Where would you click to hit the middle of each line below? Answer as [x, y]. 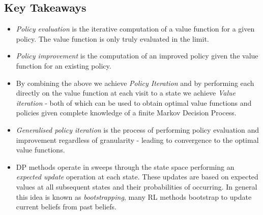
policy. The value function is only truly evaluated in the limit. [112, 38]
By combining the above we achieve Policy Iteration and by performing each [135, 83]
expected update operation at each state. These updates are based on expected [137, 177]
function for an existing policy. [64, 65]
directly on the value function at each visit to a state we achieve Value [126, 93]
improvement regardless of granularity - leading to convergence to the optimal [137, 140]
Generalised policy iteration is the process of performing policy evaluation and [137, 129]
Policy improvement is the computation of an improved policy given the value [137, 56]
